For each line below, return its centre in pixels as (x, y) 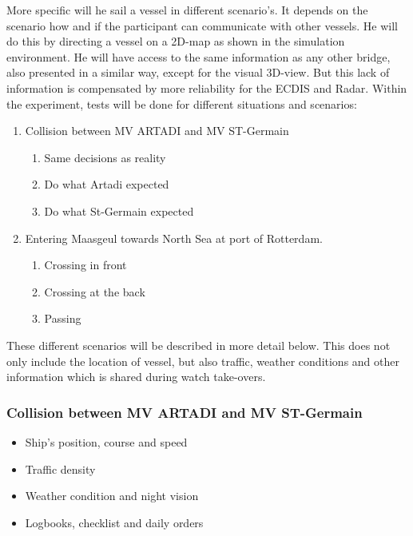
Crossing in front (85, 265)
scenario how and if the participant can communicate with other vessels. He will (202, 25)
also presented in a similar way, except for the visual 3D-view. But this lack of (198, 72)
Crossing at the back (95, 291)
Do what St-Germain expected (119, 210)
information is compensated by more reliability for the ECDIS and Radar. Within (207, 87)
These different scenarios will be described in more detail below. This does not (199, 345)
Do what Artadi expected (107, 184)
